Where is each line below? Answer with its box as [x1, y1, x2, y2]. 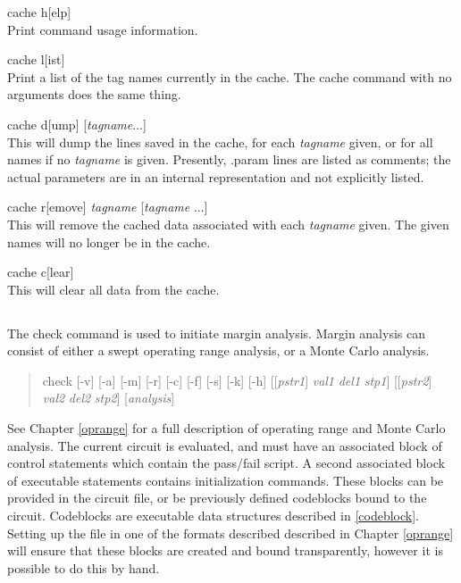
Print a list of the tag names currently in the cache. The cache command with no [7, 67, 452, 86]
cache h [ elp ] [7, 3, 71, 21]
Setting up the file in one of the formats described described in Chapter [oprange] [7, 523, 454, 542]
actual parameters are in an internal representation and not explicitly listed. [7, 167, 424, 186]
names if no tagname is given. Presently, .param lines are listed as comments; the [7, 150, 451, 169]
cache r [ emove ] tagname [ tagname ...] [7, 197, 208, 216]
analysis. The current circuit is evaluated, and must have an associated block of [7, 436, 442, 454]
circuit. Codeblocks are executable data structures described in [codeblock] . [7, 506, 419, 525]
